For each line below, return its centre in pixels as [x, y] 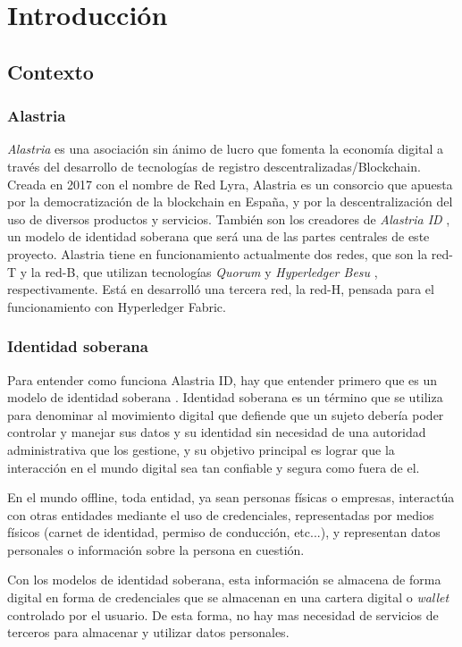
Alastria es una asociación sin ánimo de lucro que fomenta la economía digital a [226, 149]
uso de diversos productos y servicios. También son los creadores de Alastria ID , [229, 218]
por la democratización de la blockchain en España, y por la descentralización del [230, 202]
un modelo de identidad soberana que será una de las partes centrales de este [218, 236]
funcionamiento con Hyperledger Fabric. [117, 306]
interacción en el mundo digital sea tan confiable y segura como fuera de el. [214, 467]
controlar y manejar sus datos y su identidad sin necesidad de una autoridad [217, 432]
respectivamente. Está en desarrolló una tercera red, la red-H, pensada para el [221, 289]
